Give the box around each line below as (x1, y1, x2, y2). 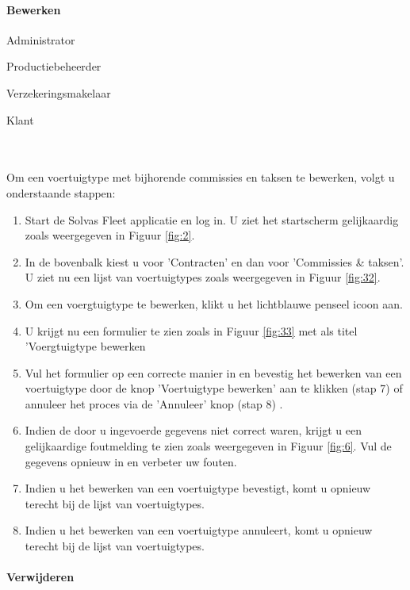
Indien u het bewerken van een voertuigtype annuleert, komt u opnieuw (25, 522, 373, 538)
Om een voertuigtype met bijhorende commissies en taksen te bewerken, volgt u (6, 169, 395, 186)
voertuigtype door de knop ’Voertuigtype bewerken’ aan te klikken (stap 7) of (25, 380, 403, 397)
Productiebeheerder (6, 58, 102, 75)
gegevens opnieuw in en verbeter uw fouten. (25, 453, 237, 469)
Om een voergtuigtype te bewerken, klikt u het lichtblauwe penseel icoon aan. (25, 295, 403, 312)
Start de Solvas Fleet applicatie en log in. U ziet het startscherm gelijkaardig (25, 211, 399, 228)
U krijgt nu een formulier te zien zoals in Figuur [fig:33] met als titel (25, 322, 358, 339)
